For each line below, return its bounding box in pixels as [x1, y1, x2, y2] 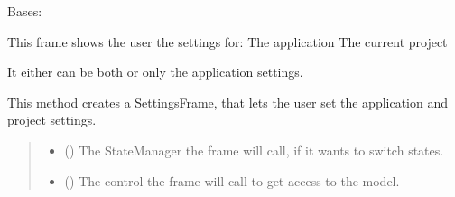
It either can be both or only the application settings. [7, 62, 303, 81]
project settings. [7, 110, 97, 129]
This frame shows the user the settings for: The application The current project [7, 32, 448, 51]
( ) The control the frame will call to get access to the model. [64, 171, 400, 190]
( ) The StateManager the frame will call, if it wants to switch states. [64, 140, 444, 159]
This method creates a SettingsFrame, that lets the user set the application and [7, 92, 449, 111]
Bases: [7, 2, 42, 20]
